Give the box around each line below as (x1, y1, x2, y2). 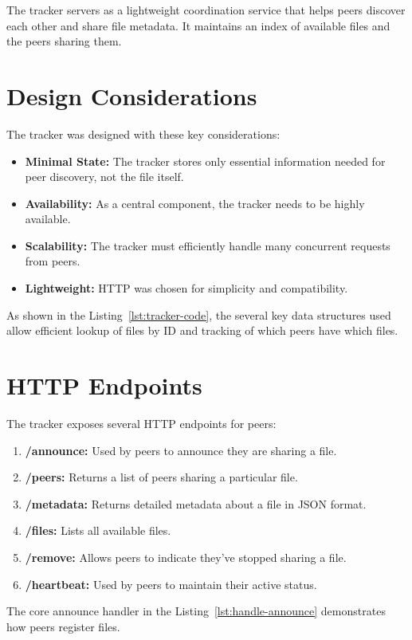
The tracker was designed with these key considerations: (6, 125, 281, 142)
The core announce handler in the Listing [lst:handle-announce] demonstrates (6, 603, 386, 619)
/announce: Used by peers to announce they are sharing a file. (25, 442, 337, 458)
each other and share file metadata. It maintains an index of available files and (6, 17, 390, 33)
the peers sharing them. (6, 33, 122, 49)
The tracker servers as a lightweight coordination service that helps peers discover (6, 2, 406, 18)
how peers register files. (6, 618, 120, 634)
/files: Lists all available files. (25, 522, 171, 539)
